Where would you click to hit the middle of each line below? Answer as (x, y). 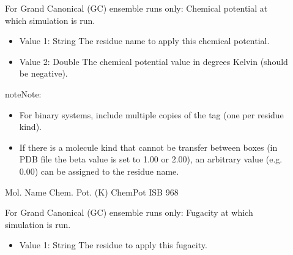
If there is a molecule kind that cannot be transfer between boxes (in (148, 147)
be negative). (43, 73)
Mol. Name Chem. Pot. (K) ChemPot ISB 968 (92, 192)
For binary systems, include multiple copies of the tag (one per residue (151, 114)
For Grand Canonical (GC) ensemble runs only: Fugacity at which (129, 212)
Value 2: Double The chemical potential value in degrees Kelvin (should (154, 61)
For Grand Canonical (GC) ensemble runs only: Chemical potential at (136, 8)
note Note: (23, 93)
